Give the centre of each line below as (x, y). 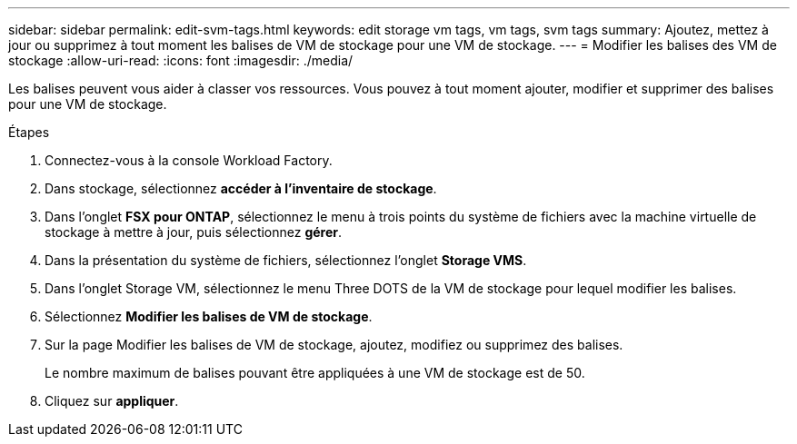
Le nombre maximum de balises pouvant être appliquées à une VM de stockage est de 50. (315, 373)
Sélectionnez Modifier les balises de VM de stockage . (209, 316)
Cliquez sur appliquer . (112, 401)
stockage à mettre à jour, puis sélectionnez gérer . (194, 232)
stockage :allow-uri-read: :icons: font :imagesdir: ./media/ (181, 60)
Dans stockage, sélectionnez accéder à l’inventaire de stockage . (241, 188)
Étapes (29, 132)
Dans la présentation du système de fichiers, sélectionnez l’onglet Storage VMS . (286, 260)
